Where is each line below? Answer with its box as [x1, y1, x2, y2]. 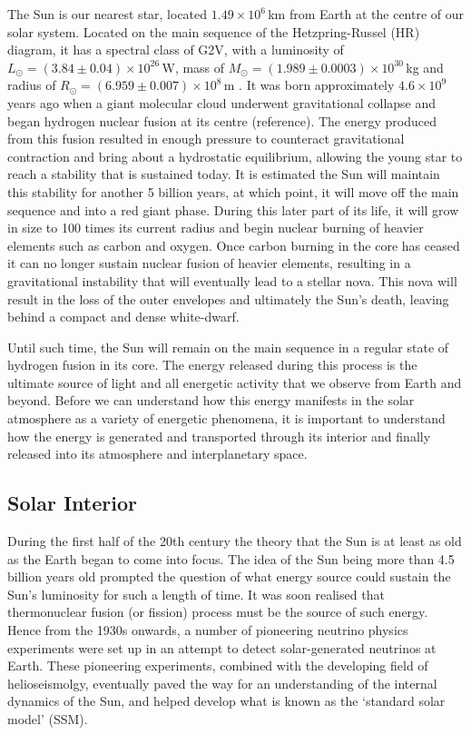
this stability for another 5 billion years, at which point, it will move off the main [7, 182, 459, 201]
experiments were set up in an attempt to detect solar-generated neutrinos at [7, 638, 437, 657]
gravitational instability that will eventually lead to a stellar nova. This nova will [7, 271, 457, 290]
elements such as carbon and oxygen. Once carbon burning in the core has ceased [7, 235, 460, 254]
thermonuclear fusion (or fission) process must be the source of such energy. [7, 602, 428, 621]
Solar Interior [7, 489, 137, 517]
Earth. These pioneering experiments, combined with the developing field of [7, 656, 428, 675]
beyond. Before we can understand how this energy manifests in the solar [7, 391, 415, 410]
